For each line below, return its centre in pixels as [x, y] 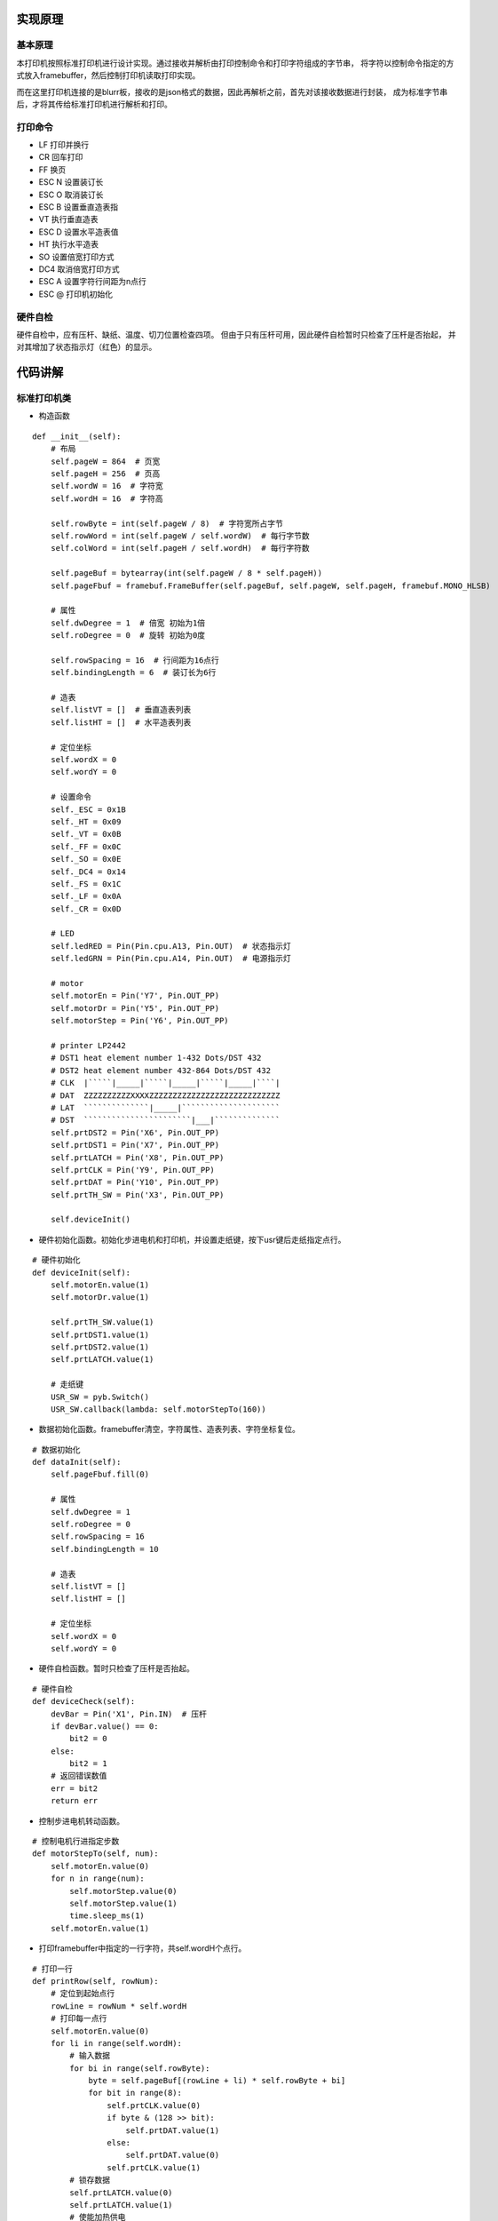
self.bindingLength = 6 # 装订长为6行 [133, 673]
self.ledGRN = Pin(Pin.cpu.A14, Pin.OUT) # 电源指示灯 [171, 959]
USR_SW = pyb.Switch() [100, 1397]
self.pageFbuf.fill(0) [100, 1474]
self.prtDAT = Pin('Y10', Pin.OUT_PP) [135, 1182]
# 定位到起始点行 [83, 1994]
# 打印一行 [52, 1969]
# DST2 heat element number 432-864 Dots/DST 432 [160, 1070]
